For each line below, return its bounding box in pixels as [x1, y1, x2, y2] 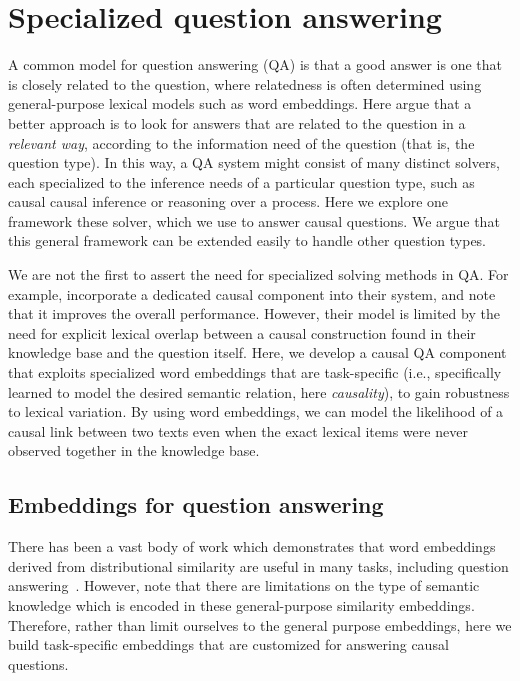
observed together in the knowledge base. [8, 440, 260, 461]
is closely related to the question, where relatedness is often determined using [8, 73, 482, 94]
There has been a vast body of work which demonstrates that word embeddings [8, 536, 496, 557]
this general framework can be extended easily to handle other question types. [8, 230, 487, 251]
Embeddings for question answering [8, 489, 384, 520]
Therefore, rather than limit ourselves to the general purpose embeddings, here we [8, 614, 512, 635]
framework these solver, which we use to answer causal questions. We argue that [8, 210, 500, 231]
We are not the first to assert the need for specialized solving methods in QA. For [8, 264, 509, 285]
